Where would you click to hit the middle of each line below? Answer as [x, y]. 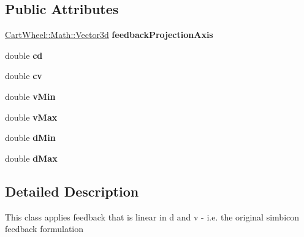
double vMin [30, 96]
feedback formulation [44, 229]
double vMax [31, 117]
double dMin [30, 137]
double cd [24, 55]
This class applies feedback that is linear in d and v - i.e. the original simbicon [152, 216]
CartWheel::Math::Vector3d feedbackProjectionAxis [109, 35]
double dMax [31, 158]
